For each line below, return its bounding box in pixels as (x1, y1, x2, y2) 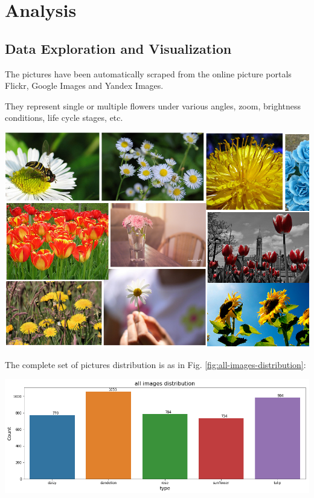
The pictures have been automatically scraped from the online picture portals (5, 67, 292, 80)
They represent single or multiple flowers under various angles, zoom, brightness (5, 99, 301, 112)
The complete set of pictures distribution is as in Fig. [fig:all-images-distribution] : (5, 358, 306, 370)
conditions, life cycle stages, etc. (5, 111, 123, 124)
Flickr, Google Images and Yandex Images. (5, 79, 164, 92)
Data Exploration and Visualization (5, 39, 232, 57)
